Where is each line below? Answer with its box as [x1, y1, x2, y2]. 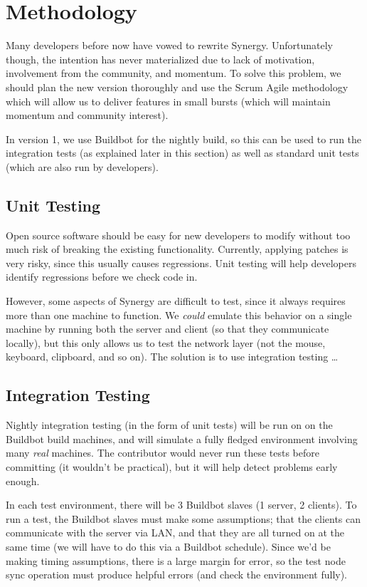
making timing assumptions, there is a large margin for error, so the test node [6, 553, 346, 568]
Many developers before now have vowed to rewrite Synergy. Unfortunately [6, 38, 333, 53]
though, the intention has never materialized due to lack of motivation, [6, 51, 315, 66]
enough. [6, 473, 40, 488]
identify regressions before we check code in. [6, 269, 198, 284]
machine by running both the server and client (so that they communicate [6, 321, 329, 336]
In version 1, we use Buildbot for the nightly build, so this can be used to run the [6, 131, 362, 146]
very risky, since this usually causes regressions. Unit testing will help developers [6, 255, 356, 270]
